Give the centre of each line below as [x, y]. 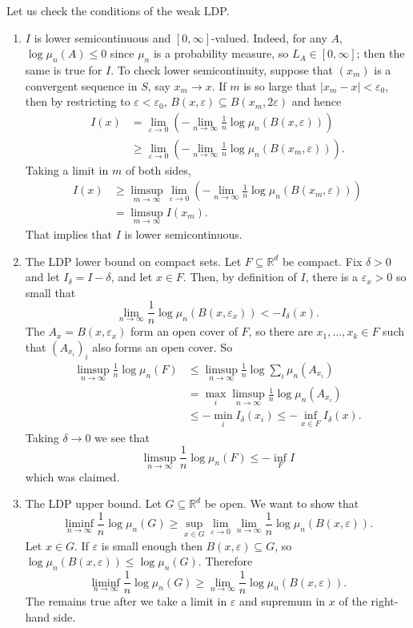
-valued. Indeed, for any [269, 37]
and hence [317, 101]
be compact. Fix [322, 261]
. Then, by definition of [240, 277]
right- [385, 601]
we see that [122, 437]
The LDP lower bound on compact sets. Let [133, 261]
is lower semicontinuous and [102, 37]
